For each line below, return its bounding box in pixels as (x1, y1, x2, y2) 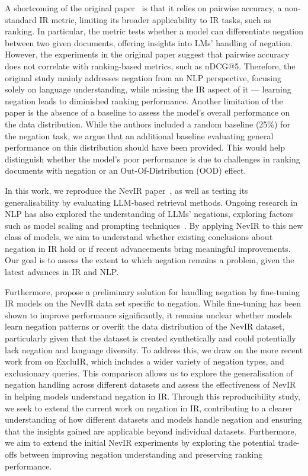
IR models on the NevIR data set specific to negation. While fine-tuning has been (5, 297, 301, 309)
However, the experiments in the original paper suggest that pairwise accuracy (5, 48, 290, 60)
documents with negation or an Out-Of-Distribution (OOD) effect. (5, 164, 246, 177)
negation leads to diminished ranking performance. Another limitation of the (5, 94, 283, 107)
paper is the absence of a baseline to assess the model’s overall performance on (5, 106, 290, 119)
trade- (278, 436, 300, 449)
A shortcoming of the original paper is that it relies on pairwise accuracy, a (5, 2, 282, 14)
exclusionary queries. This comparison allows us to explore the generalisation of (5, 366, 293, 379)
